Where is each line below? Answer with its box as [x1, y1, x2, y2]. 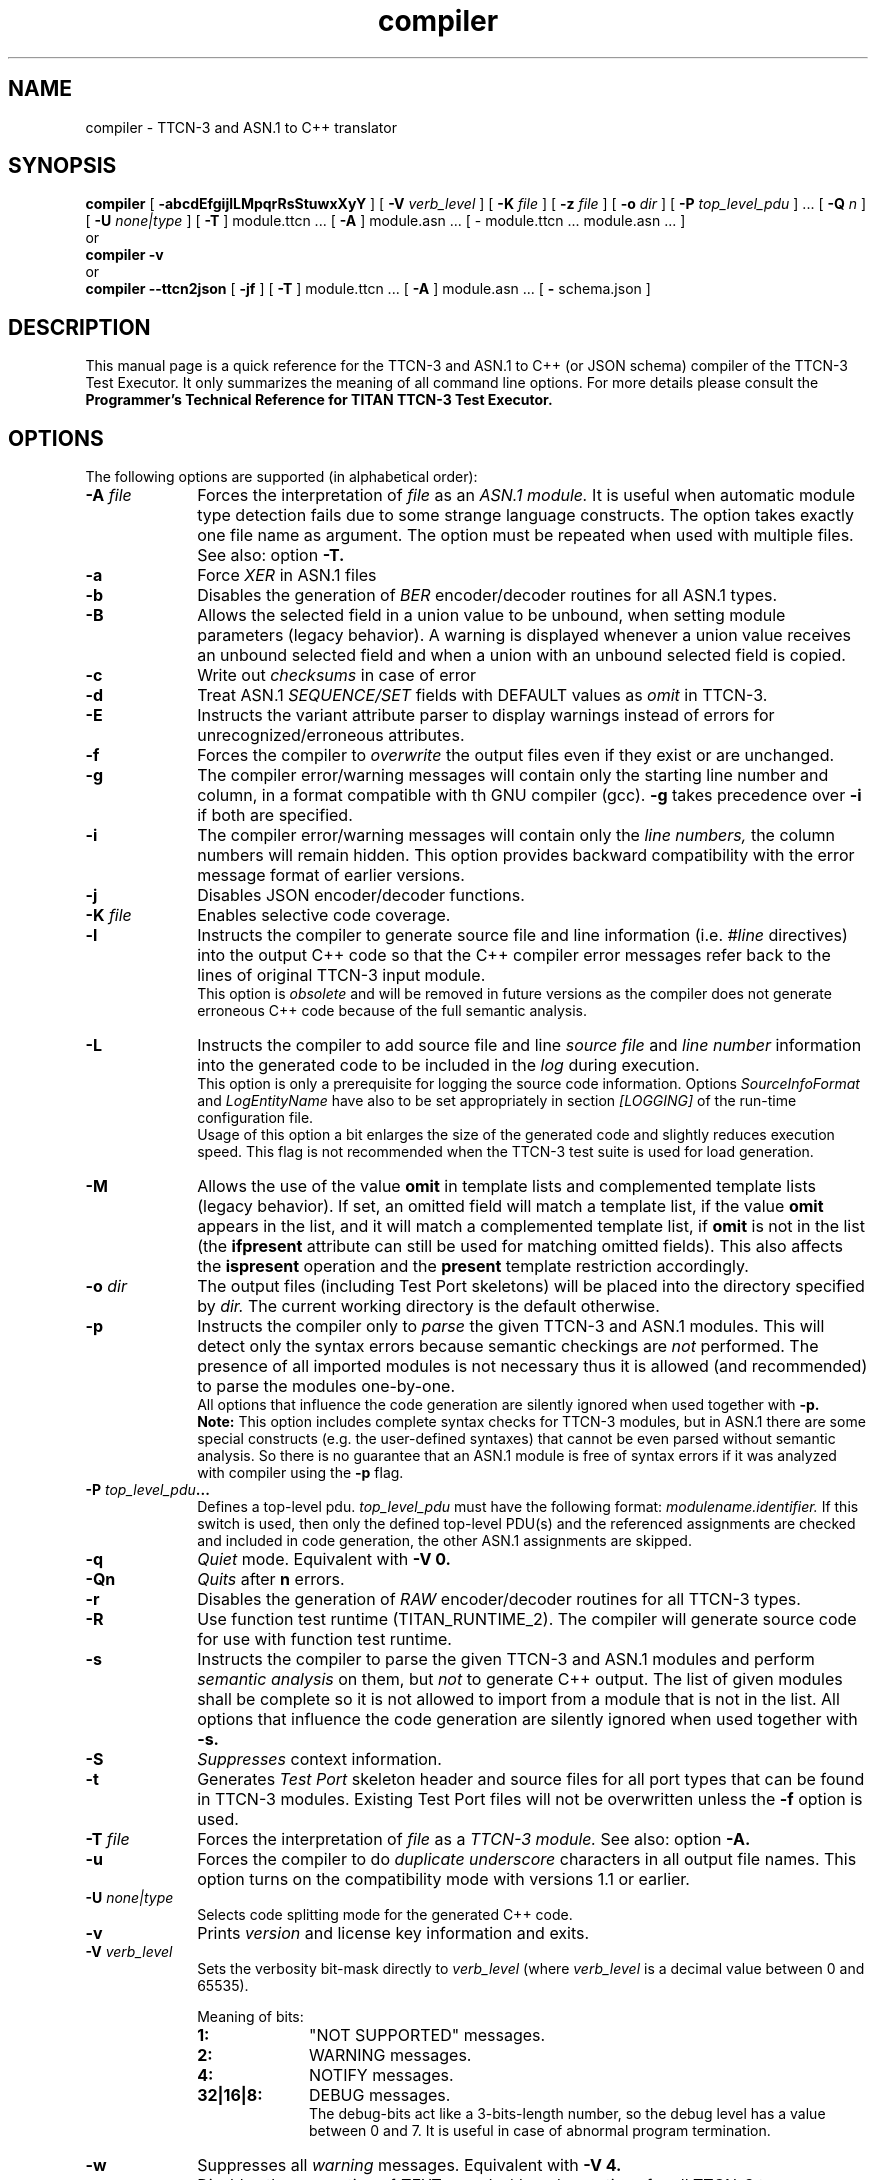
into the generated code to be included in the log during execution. [197, 1055, 700, 1076]
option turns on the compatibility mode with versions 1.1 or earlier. [197, 1869, 690, 1890]
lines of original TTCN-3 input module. [197, 965, 486, 986]
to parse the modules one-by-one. [197, 1376, 456, 1397]
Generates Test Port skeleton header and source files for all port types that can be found [197, 1769, 865, 1790]
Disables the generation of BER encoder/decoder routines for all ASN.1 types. [197, 585, 778, 606]
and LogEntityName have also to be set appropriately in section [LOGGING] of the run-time [197, 1092, 797, 1110]
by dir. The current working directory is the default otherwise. [197, 1296, 660, 1317]
